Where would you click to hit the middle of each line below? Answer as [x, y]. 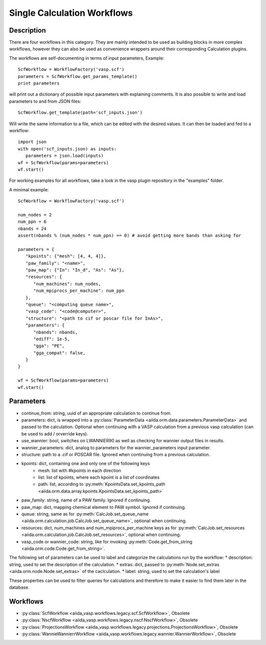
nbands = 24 [32, 229]
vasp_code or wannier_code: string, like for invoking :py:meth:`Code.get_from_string [107, 541]
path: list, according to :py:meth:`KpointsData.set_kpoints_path [102, 484]
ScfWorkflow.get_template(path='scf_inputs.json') [80, 113]
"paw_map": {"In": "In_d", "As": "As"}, [75, 270]
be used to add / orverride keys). [55, 433]
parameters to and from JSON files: [45, 101]
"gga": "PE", [49, 346]
